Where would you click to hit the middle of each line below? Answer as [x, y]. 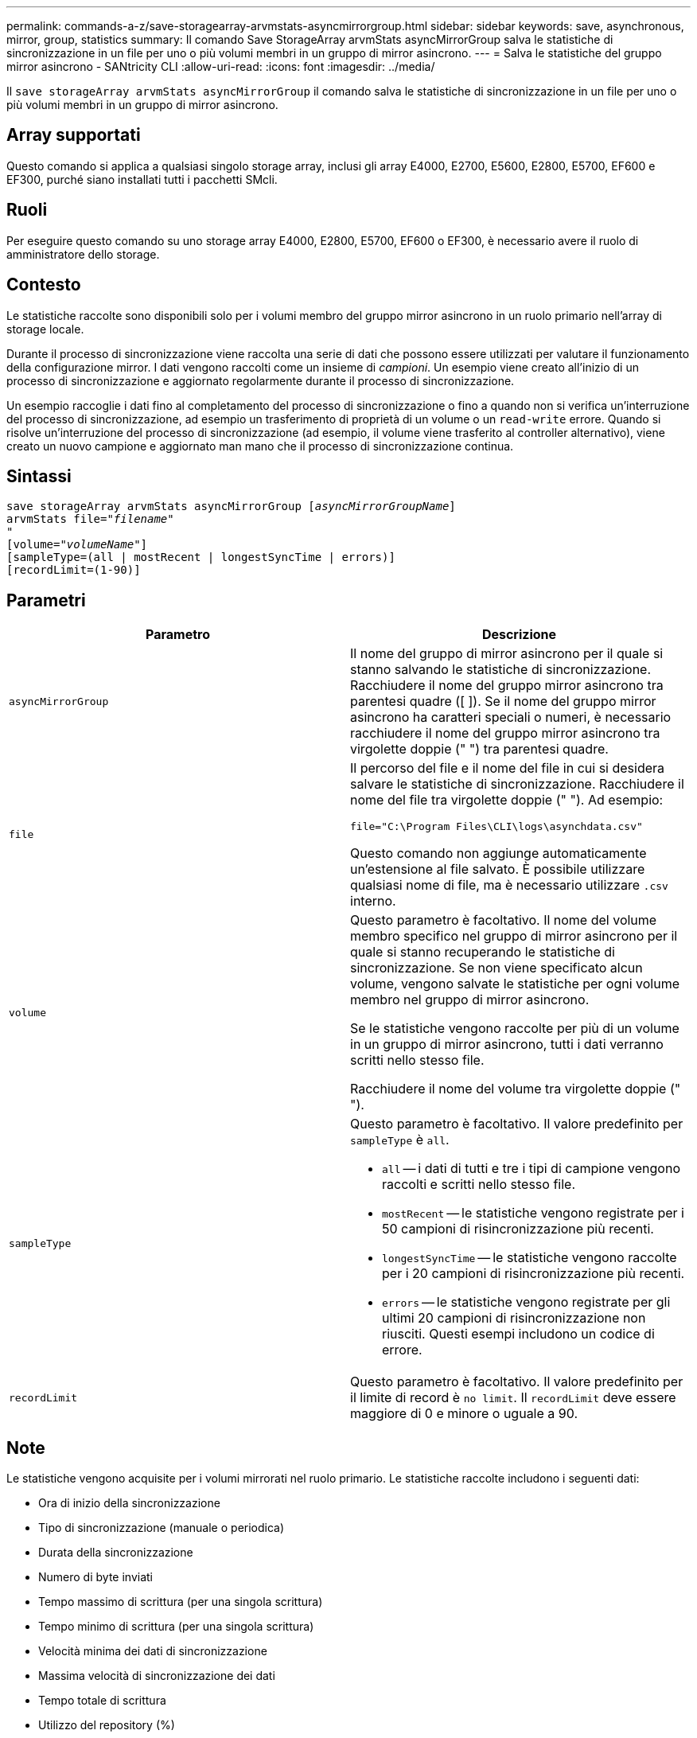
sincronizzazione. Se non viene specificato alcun [496, 968]
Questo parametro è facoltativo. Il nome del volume [504, 920]
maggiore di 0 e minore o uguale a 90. [464, 1414]
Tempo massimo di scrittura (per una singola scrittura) [181, 1602]
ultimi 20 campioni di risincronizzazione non [514, 1318]
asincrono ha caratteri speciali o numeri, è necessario [511, 717]
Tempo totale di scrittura [102, 1701]
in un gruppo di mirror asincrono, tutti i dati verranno [507, 1044]
